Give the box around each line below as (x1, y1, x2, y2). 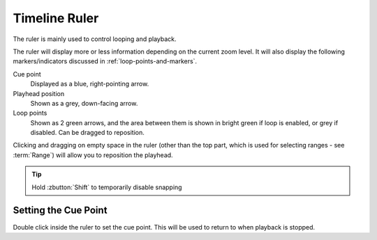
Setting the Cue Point (13, 205, 108, 216)
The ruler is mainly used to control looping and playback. (13, 35, 177, 43)
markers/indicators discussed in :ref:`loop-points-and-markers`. (13, 57, 198, 65)
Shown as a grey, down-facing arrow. (30, 99, 138, 107)
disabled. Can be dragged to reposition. (30, 129, 145, 137)
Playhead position (13, 89, 65, 97)
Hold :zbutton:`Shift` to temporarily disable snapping (31, 183, 182, 191)
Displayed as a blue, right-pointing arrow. (30, 80, 149, 88)
